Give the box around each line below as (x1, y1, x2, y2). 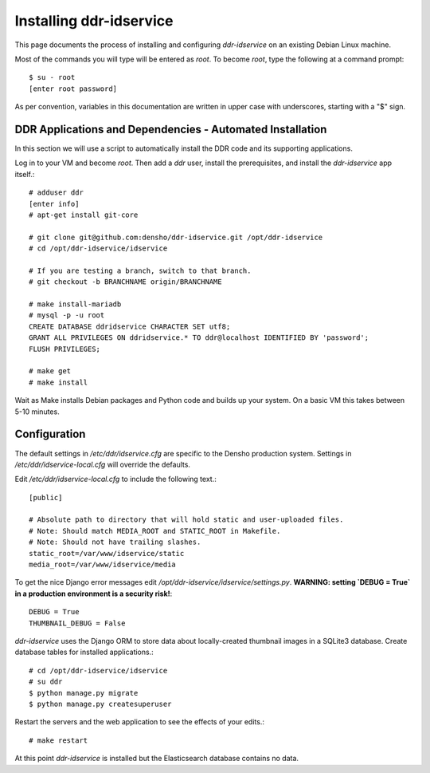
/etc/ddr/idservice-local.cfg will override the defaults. (14, 459, 191, 469)
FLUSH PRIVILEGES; (29, 344, 101, 353)
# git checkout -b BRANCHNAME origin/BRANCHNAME (29, 278, 222, 286)
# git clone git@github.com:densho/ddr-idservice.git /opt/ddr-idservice (29, 232, 323, 242)
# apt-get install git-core (29, 210, 139, 219)
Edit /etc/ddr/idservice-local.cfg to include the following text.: (14, 475, 217, 484)
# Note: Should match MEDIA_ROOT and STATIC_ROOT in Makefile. (29, 527, 281, 535)
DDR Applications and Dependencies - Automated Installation (14, 122, 327, 136)
